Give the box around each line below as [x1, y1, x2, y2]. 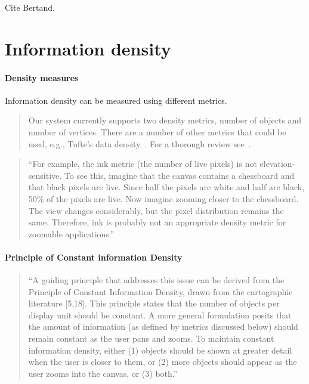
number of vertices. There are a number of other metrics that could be [28, 125, 286, 138]
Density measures [5, 71, 79, 83]
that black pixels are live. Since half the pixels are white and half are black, [28, 181, 305, 193]
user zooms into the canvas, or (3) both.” [28, 367, 178, 379]
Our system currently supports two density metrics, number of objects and [28, 114, 302, 126]
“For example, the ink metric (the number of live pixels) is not [28, 157, 257, 170]
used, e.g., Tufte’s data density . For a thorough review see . [28, 137, 251, 150]
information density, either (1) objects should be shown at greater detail [28, 343, 292, 356]
